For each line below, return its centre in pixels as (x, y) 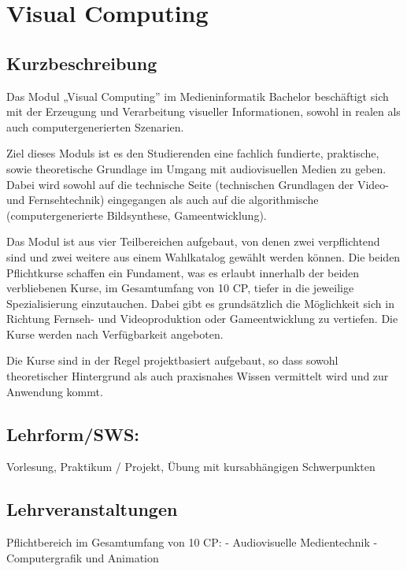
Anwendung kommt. (55, 391)
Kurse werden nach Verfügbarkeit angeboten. (115, 334)
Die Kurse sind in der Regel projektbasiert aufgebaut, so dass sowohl (172, 360)
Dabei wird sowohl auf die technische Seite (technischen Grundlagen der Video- (198, 184)
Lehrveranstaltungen (92, 509)
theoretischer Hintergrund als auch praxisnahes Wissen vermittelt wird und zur (198, 376)
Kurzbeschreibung (82, 63)
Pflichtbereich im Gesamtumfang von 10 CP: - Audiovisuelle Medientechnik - (192, 542)
